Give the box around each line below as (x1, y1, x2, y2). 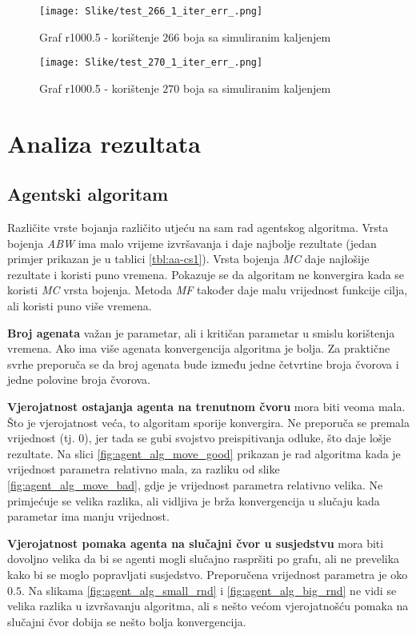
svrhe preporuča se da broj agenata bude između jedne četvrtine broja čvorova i (7, 355, 399, 372)
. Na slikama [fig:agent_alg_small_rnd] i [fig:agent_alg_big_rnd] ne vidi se (21, 581, 397, 598)
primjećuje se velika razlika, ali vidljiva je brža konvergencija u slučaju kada (7, 492, 380, 509)
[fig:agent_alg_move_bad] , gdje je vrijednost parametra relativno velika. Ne (7, 476, 383, 493)
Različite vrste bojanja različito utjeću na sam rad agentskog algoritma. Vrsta (7, 219, 389, 236)
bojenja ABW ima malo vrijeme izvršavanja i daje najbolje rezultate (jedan (7, 234, 377, 251)
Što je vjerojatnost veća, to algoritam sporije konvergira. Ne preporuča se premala (7, 413, 410, 430)
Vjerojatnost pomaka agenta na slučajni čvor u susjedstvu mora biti (7, 534, 384, 551)
